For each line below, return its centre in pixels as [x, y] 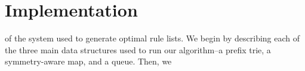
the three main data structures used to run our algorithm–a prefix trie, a [138, 49]
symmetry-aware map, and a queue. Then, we [88, 61]
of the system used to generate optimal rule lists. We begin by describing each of [152, 38]
